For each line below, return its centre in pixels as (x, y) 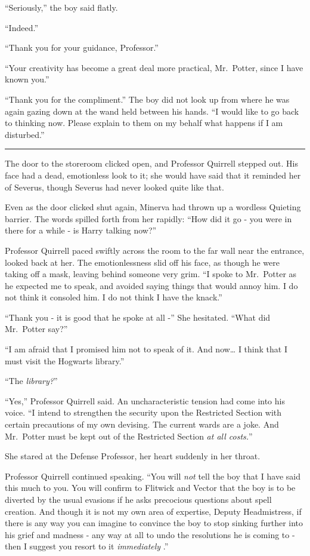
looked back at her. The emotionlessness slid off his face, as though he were (142, 262)
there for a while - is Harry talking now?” (81, 230)
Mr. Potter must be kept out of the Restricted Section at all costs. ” (129, 436)
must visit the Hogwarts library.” (65, 360)
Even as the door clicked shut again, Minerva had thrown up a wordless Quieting (153, 207)
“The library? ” (31, 381)
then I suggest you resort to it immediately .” (87, 546)
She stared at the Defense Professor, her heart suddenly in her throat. (133, 456)
